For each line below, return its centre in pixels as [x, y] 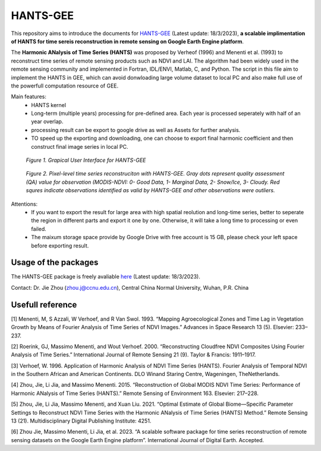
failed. [39, 228]
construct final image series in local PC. [80, 146]
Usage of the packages [55, 263]
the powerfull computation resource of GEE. [65, 86]
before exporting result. [60, 245]
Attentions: [24, 204]
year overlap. [47, 121]
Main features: [29, 97]
